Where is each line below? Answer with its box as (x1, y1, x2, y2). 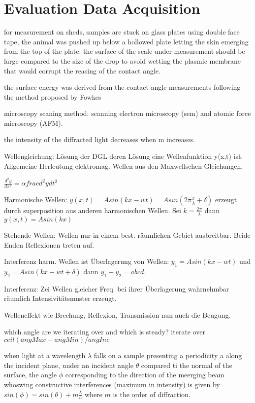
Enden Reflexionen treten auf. (4, 239, 95, 250)
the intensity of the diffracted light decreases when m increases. (4, 134, 195, 145)
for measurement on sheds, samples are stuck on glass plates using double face (4, 27, 240, 37)
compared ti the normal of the (141, 360, 232, 370)
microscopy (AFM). (4, 117, 63, 128)
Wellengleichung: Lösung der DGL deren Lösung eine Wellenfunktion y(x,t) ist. (4, 151, 243, 161)
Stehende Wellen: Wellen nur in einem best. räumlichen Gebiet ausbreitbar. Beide (4, 230, 251, 240)
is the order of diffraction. (113, 389, 191, 399)
